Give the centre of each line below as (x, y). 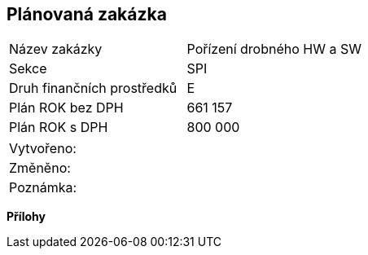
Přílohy (26, 217)
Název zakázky (56, 49)
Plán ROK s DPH (59, 127)
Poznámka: (43, 188)
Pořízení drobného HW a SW (274, 49)
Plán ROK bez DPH (66, 108)
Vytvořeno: (43, 149)
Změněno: (40, 168)
